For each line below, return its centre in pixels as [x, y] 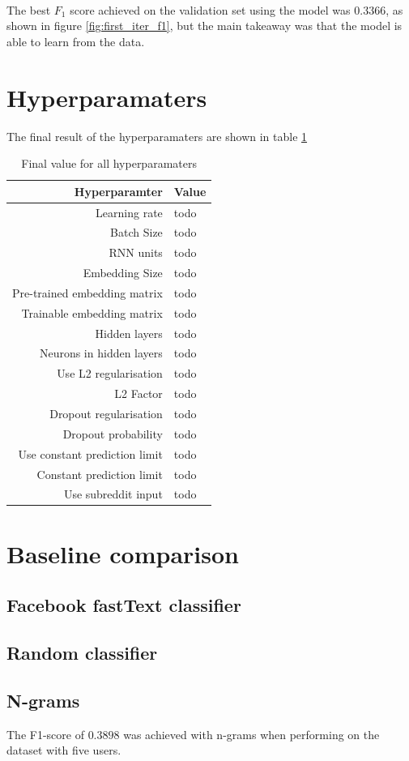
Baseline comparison [123, 553]
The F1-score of [45, 734]
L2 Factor [138, 393]
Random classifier [82, 652]
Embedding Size [123, 273]
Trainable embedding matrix [92, 312]
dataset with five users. [64, 750]
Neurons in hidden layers [101, 353]
